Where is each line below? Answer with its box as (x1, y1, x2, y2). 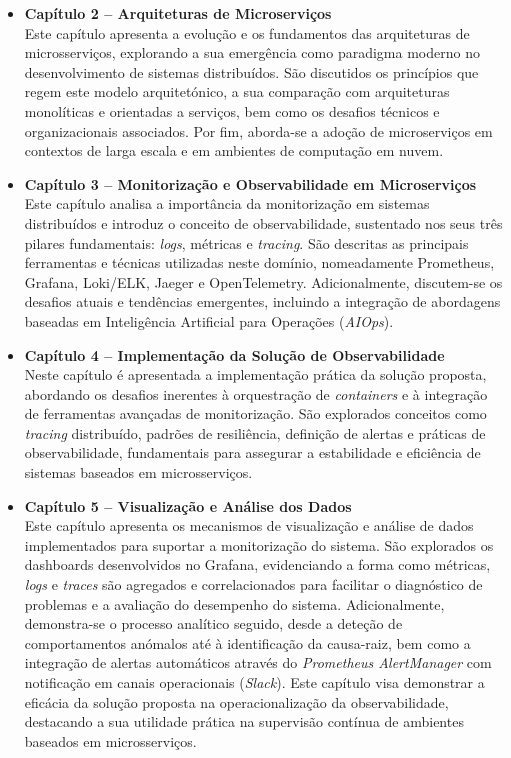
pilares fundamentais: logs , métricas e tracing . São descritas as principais (24, 232, 469, 253)
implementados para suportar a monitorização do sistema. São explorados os (24, 534, 494, 555)
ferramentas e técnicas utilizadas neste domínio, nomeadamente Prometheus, (24, 252, 495, 273)
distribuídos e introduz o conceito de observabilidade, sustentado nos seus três (24, 212, 503, 233)
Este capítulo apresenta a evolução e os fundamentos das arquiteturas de (24, 22, 470, 43)
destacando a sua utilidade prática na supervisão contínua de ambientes (24, 711, 464, 732)
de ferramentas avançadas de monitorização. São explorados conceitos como (24, 403, 487, 424)
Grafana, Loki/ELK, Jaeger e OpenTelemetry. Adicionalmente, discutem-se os (24, 271, 503, 292)
